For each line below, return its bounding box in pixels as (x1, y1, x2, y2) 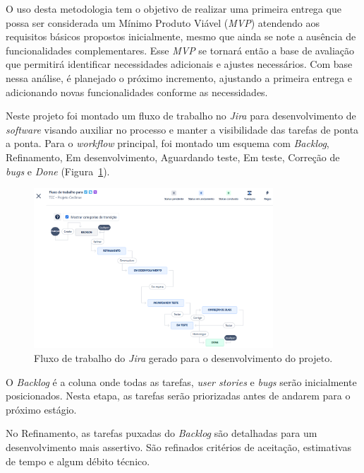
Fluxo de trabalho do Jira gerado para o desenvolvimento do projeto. (34, 350, 333, 365)
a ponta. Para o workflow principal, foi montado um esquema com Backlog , (6, 136, 329, 151)
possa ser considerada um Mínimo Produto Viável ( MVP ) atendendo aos (6, 15, 320, 30)
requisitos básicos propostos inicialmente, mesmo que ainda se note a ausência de (6, 29, 356, 44)
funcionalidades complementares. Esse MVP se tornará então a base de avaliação (6, 42, 355, 57)
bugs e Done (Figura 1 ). (6, 163, 110, 178)
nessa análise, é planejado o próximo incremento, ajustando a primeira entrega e (6, 70, 352, 85)
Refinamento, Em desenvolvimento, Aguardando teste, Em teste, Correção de (6, 149, 340, 164)
